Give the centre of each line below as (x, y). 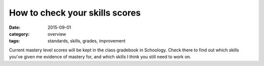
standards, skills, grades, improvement (87, 41)
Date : (15, 27)
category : (19, 34)
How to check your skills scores (75, 13)
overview (57, 34)
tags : (14, 41)
